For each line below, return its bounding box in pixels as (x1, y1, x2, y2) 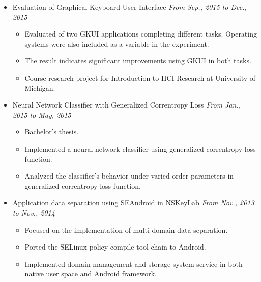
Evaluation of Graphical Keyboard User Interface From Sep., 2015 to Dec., (12, 2, 247, 12)
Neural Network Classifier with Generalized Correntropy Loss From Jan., (12, 99, 241, 110)
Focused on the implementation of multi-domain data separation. (24, 224, 228, 235)
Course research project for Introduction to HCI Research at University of (24, 72, 256, 83)
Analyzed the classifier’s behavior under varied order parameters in (24, 170, 234, 181)
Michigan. (24, 82, 55, 93)
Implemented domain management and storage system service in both (24, 258, 243, 269)
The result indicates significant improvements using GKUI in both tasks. (24, 55, 251, 66)
